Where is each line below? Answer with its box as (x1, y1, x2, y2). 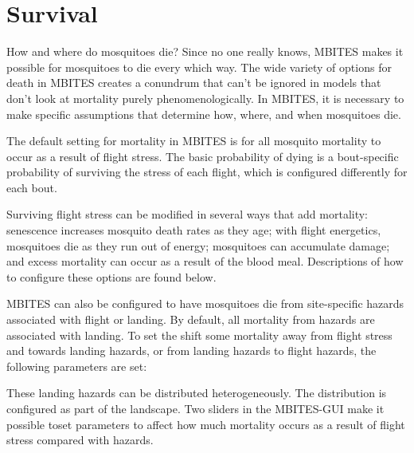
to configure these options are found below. (6, 268, 217, 285)
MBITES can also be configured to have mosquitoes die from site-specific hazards (6, 295, 404, 312)
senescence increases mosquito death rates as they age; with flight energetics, (6, 222, 381, 238)
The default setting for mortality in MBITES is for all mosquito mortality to (6, 132, 381, 149)
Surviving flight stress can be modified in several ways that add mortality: (6, 206, 369, 223)
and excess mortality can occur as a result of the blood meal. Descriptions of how (6, 253, 404, 270)
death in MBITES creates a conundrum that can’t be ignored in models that (6, 74, 381, 91)
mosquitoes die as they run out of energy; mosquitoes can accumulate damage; (6, 237, 390, 254)
